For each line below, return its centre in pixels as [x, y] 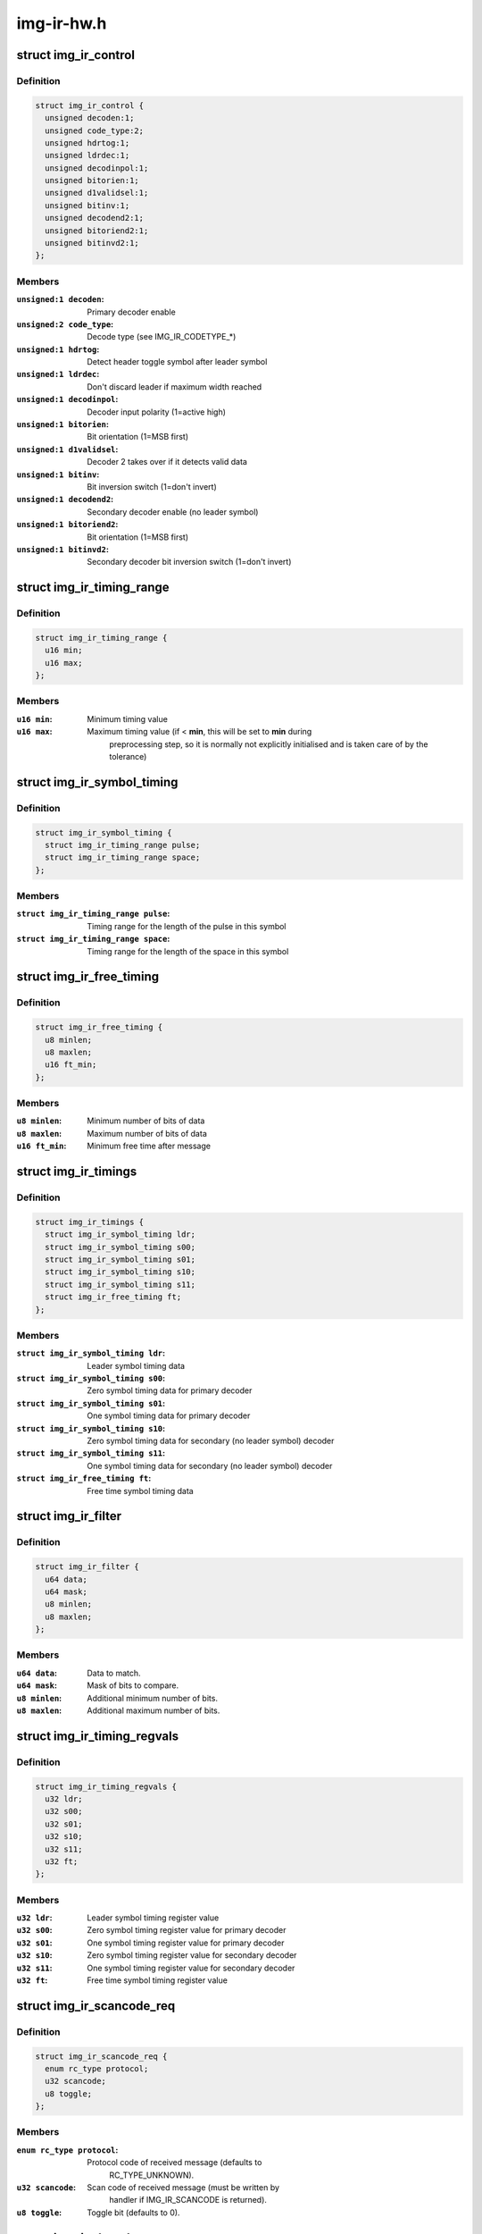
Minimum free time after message [149, 1146]
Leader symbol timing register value [153, 1918]
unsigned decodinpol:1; [97, 168]
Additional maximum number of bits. [154, 1710]
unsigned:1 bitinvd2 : [62, 549]
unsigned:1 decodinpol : [67, 399]
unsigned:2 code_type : [65, 324]
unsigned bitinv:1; [87, 205]
